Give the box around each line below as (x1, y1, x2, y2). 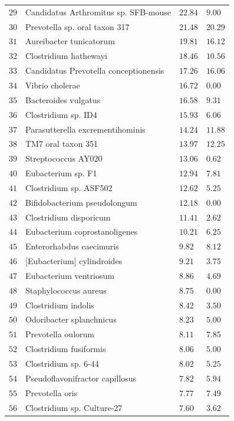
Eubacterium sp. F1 (25, 167, 97, 179)
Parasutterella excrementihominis (25, 123, 146, 135)
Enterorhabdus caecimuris (25, 240, 119, 252)
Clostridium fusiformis (25, 343, 106, 355)
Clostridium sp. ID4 (25, 108, 97, 120)
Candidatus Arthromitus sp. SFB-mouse (25, 5, 171, 18)
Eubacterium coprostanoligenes (25, 225, 138, 238)
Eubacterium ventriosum (25, 269, 114, 281)
